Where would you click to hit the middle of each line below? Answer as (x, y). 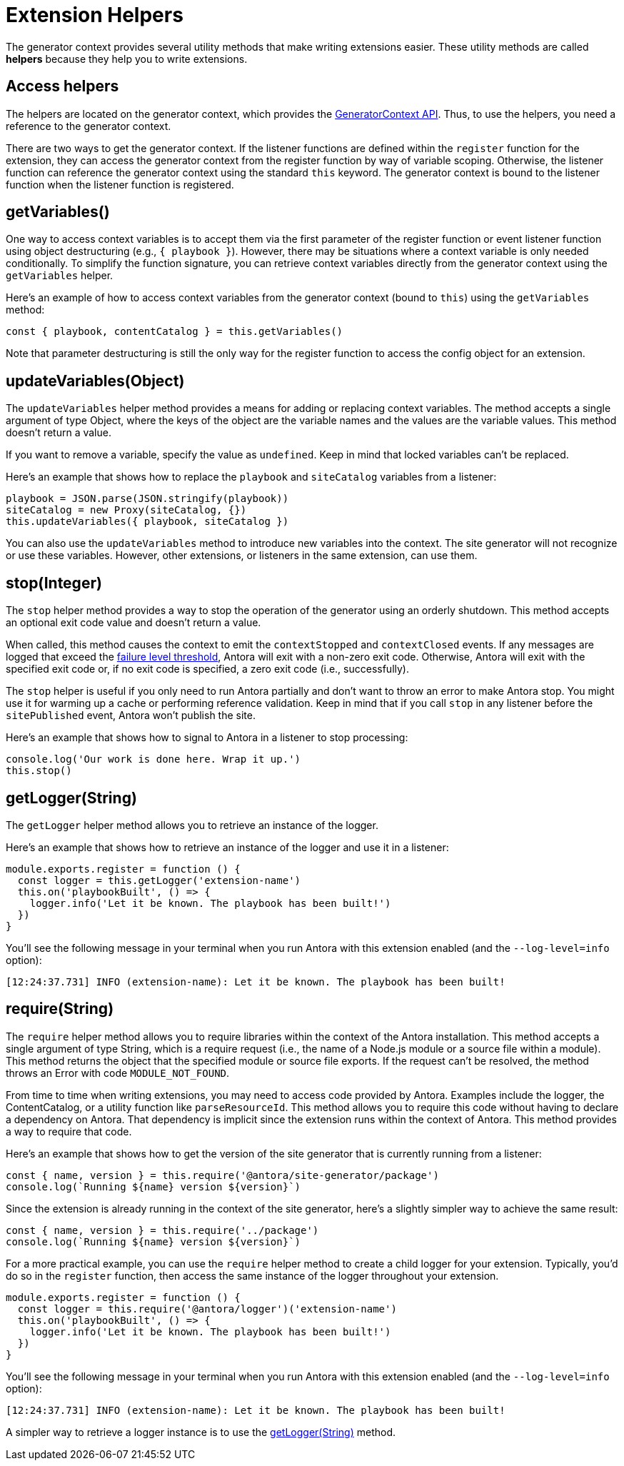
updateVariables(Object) (95, 381)
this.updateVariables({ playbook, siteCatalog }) (147, 522)
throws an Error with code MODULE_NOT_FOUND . (118, 1073)
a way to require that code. (69, 1131)
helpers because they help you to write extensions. (127, 59)
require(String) (60, 1009)
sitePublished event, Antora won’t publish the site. (131, 716)
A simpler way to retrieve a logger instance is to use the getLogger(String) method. (201, 1432)
